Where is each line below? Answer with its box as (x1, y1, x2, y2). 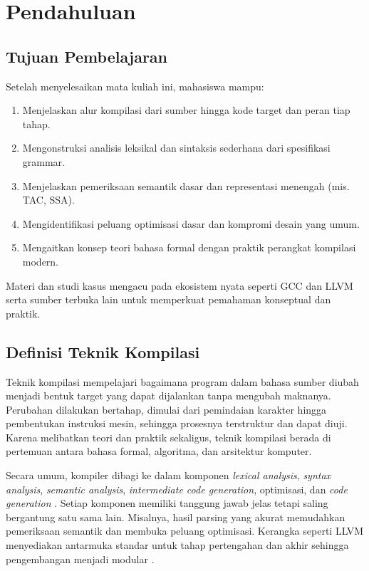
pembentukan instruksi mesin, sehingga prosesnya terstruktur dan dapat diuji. (6, 416, 348, 431)
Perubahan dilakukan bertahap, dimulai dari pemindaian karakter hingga (6, 402, 327, 417)
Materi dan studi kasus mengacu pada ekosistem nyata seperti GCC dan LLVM (6, 278, 353, 293)
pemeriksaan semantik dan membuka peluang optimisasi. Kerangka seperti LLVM (6, 523, 364, 538)
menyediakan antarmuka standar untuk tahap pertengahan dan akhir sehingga (6, 538, 349, 552)
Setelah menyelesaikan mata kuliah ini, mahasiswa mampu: (6, 78, 264, 93)
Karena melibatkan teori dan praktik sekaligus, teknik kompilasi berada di (6, 429, 331, 444)
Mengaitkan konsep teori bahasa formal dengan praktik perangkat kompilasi (22, 240, 356, 255)
